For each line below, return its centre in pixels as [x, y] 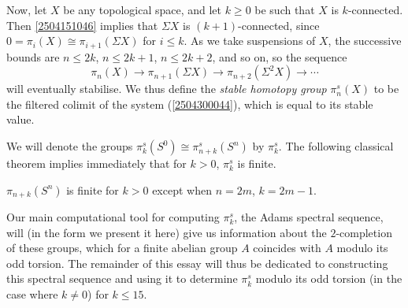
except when [182, 189]
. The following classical [336, 146]
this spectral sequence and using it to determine [122, 278]
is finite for [93, 189]
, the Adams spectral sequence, [309, 217]
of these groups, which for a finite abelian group [122, 248]
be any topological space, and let [143, 9]
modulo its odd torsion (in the [329, 278]
